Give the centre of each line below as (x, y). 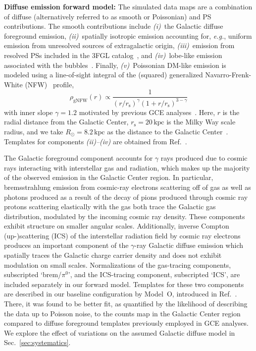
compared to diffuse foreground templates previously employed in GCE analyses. (126, 323)
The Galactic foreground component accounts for (78, 158)
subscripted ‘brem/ (33, 274)
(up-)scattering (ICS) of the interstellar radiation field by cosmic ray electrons (122, 235)
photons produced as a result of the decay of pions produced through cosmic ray (126, 197)
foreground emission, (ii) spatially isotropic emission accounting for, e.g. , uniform (128, 35)
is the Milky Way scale (201, 122)
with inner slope (28, 112)
